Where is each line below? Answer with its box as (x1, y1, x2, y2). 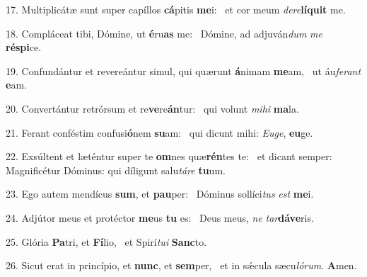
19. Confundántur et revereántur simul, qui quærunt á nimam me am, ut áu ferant (6, 63, 361, 78)
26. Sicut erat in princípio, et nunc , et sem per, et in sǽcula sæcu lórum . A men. (6, 258, 357, 273)
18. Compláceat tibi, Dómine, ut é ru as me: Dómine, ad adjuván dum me (6, 26, 322, 40)
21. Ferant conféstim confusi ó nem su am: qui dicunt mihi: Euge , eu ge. (6, 125, 313, 140)
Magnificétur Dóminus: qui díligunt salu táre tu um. (6, 162, 226, 177)
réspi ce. (6, 40, 42, 55)
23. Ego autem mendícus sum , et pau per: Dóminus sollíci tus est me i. (6, 186, 314, 201)
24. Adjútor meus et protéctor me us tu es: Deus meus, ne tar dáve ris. (6, 210, 314, 225)
